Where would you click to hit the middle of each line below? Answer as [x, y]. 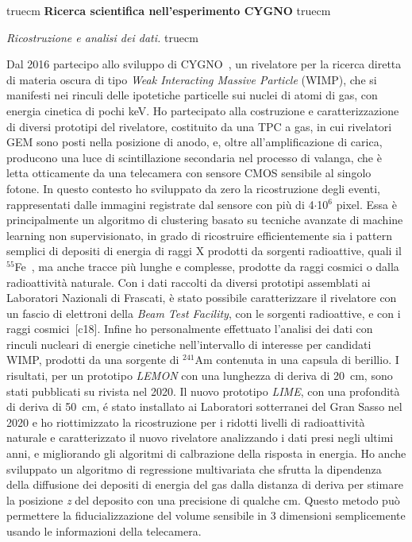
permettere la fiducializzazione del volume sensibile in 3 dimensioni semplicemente [206, 515]
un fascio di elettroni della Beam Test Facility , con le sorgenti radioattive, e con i [204, 313]
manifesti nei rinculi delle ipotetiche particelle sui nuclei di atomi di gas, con [192, 95]
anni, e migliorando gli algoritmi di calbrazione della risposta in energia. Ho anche [206, 453]
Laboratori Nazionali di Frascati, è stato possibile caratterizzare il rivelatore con [202, 298]
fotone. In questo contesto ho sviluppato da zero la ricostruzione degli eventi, [193, 188]
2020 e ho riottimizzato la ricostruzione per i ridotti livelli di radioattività [186, 422]
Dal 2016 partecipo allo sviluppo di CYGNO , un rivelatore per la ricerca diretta [204, 64]
